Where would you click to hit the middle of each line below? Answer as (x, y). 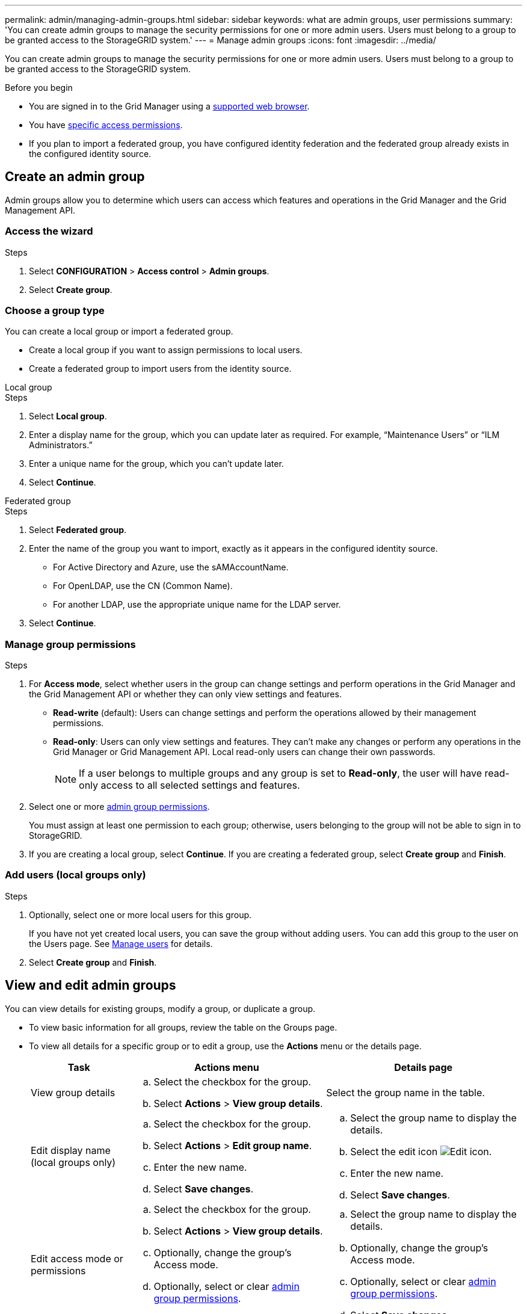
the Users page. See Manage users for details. (121, 943)
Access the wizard (49, 231)
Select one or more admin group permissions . (119, 807)
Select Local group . (68, 416)
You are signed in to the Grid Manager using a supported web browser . (169, 106)
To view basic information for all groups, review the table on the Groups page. (183, 1027)
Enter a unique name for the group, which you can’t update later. (156, 464)
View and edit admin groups (91, 985)
